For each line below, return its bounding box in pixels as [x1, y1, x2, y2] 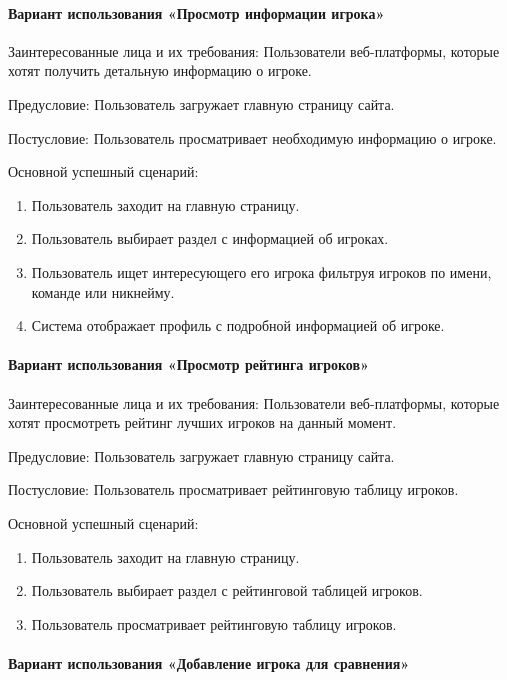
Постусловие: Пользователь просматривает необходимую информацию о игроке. [8, 127, 497, 148]
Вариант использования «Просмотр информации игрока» [8, 2, 385, 23]
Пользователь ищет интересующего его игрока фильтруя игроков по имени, [31, 261, 492, 282]
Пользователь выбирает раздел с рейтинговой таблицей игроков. [31, 580, 423, 601]
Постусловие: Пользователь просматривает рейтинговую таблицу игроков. [8, 479, 459, 500]
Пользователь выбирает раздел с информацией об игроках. [31, 228, 389, 249]
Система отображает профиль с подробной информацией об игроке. [31, 315, 445, 336]
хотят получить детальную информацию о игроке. [8, 60, 312, 81]
